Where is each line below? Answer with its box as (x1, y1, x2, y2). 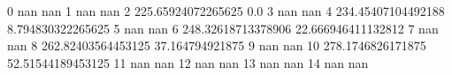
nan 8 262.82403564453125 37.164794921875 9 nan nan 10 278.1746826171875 (7, 36, 426, 55)
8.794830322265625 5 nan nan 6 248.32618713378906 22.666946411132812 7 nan (7, 19, 439, 37)
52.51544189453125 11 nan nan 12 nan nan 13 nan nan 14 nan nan (7, 53, 369, 71)
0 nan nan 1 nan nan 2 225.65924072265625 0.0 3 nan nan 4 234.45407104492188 (7, 2, 445, 19)
